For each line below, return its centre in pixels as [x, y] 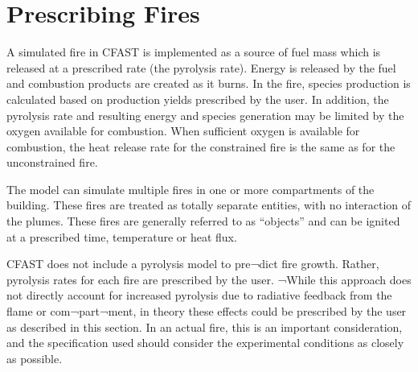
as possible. [35, 358]
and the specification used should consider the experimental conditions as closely [205, 343]
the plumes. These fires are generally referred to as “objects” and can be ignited [203, 221]
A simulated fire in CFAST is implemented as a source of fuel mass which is [194, 52]
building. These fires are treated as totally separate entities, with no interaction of [209, 205]
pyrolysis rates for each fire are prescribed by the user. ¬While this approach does [209, 279]
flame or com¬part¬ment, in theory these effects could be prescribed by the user [207, 311]
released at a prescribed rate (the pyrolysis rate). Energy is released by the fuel [201, 67]
